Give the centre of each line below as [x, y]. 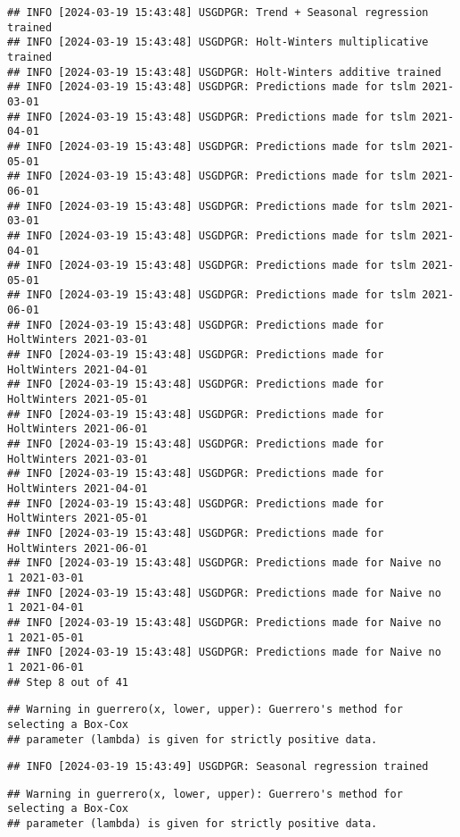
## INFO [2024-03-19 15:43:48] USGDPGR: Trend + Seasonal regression [218, 13]
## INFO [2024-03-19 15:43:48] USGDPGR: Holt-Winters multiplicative [218, 42]
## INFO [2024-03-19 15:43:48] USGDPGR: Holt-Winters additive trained [224, 72]
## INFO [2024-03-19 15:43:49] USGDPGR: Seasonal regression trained [218, 767]
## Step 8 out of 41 [68, 682]
